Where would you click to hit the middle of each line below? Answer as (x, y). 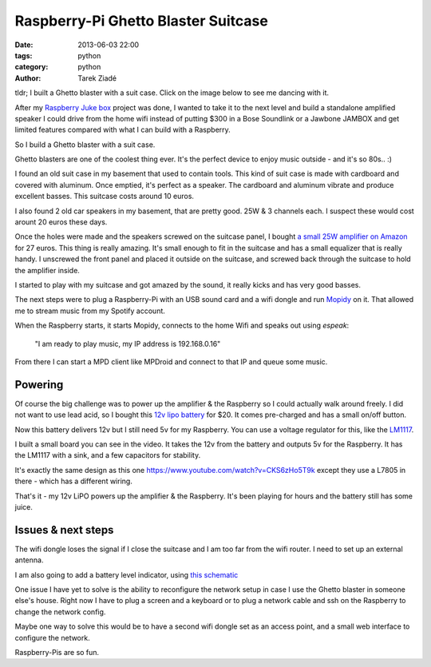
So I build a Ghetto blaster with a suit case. (85, 145)
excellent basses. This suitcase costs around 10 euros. (105, 197)
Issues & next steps (64, 530)
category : (32, 67)
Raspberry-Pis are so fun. (57, 652)
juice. (24, 506)
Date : (24, 45)
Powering (39, 385)
